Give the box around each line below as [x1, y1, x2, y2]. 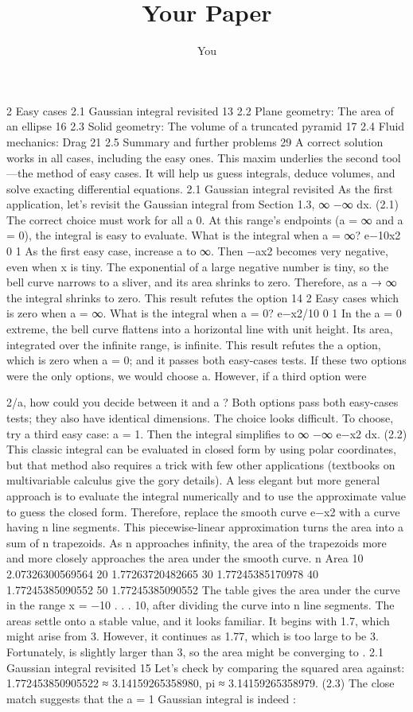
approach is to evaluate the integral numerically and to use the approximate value [6, 487, 406, 504]
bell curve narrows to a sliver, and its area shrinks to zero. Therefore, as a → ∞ [6, 274, 397, 290]
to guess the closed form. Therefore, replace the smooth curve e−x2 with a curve [6, 503, 400, 519]
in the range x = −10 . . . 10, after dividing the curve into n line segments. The [6, 597, 395, 613]
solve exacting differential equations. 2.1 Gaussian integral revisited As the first [6, 180, 393, 196]
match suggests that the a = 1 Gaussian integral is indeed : [6, 690, 296, 706]
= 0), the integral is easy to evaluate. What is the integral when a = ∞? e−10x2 [6, 227, 401, 243]
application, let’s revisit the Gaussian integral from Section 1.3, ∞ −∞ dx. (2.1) [6, 196, 399, 212]
